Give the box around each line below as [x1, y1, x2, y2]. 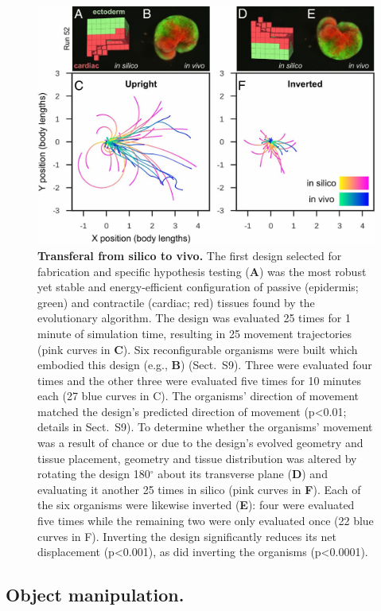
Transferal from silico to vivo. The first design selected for [37, 247, 342, 263]
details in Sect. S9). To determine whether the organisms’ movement [37, 418, 373, 435]
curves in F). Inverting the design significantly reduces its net [37, 527, 336, 544]
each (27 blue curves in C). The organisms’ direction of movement [37, 387, 359, 404]
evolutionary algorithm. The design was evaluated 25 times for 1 [37, 309, 351, 326]
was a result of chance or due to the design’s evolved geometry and [37, 434, 364, 451]
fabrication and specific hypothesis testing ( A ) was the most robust [37, 263, 367, 279]
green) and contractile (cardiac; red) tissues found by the [37, 294, 315, 310]
